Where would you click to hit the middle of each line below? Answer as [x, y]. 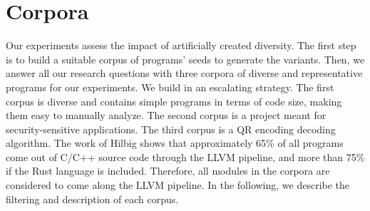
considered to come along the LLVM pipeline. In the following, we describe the [178, 185]
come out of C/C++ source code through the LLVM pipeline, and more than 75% [185, 156]
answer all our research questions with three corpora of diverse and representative [184, 73]
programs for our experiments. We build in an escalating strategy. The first [170, 87]
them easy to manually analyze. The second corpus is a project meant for [166, 115]
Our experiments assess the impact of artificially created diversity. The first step [181, 45]
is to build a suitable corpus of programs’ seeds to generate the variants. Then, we [185, 59]
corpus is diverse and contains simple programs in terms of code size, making [174, 101]
